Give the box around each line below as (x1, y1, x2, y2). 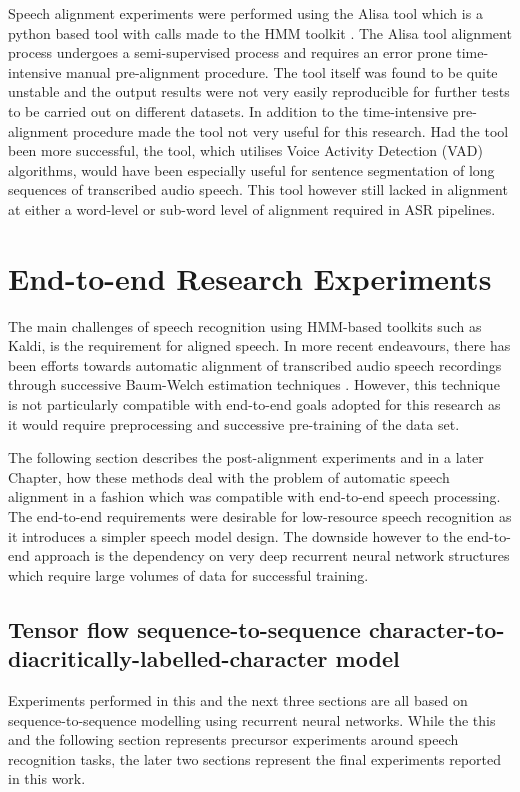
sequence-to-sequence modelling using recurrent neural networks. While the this (8, 709, 496, 730)
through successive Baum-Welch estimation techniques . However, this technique (8, 374, 500, 395)
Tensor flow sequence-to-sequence (8, 613, 361, 644)
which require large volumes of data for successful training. (8, 564, 369, 585)
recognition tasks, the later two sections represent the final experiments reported (8, 748, 502, 769)
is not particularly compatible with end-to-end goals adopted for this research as (8, 394, 501, 415)
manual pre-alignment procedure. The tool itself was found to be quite (66, 61, 498, 82)
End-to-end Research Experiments (8, 257, 492, 298)
